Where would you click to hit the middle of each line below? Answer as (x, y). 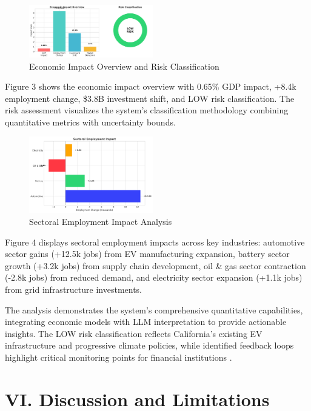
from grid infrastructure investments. (74, 289)
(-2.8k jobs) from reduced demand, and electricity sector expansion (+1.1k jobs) (154, 277)
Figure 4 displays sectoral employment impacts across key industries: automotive (155, 242)
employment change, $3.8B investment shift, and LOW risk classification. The (150, 98)
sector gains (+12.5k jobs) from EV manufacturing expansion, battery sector (147, 254)
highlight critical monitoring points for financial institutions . (119, 357)
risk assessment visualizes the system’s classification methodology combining (147, 110)
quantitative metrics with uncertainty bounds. (90, 122)
